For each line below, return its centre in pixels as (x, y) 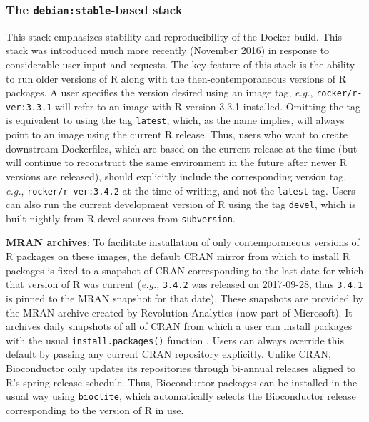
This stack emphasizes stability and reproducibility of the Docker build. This (174, 36)
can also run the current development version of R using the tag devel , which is (181, 204)
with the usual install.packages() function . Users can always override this (175, 340)
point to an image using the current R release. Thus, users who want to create (177, 134)
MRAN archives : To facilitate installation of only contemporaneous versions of (183, 242)
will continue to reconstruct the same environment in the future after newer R (177, 162)
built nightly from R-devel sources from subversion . (121, 218)
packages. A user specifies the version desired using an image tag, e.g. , (160, 92)
